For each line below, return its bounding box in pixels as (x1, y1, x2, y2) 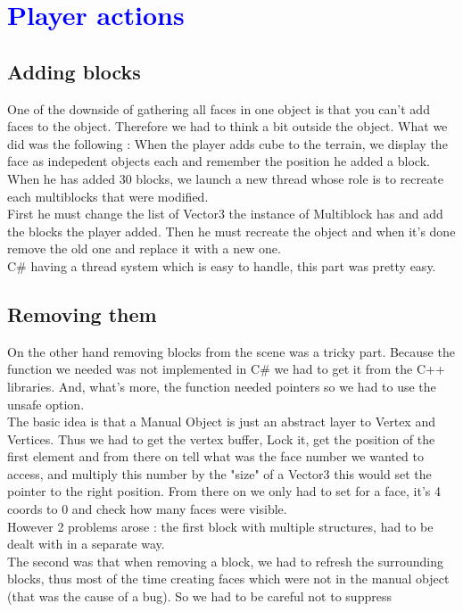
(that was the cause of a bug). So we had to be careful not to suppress (7, 587, 392, 606)
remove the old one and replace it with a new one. (7, 239, 281, 258)
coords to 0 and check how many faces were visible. (7, 500, 287, 518)
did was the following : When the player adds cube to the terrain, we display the (7, 134, 448, 153)
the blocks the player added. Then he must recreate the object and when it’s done (7, 221, 456, 240)
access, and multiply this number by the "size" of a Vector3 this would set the (7, 464, 432, 483)
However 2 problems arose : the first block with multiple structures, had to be (7, 517, 434, 535)
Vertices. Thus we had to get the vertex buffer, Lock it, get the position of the (7, 429, 435, 448)
